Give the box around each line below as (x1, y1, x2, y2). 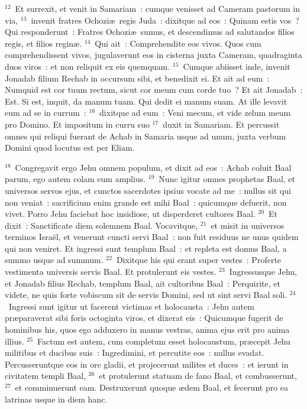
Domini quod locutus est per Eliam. (5, 141, 135, 154)
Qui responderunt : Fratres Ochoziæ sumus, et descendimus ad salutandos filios (5, 25, 295, 38)
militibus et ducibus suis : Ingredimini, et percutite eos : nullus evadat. (5, 346, 264, 359)
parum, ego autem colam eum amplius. (5, 173, 146, 185)
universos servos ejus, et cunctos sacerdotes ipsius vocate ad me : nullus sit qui (5, 184, 291, 196)
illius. (5, 335, 24, 347)
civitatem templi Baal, (5, 369, 86, 382)
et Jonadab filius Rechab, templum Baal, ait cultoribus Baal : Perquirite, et (5, 277, 280, 289)
